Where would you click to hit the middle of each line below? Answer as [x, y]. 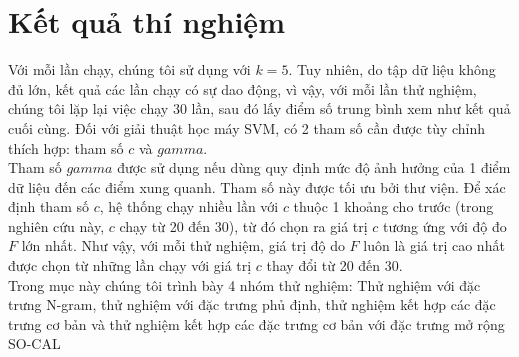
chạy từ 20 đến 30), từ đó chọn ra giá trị [243, 225]
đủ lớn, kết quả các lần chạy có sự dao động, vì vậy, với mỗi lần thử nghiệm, [242, 88]
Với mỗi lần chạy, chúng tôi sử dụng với [129, 69]
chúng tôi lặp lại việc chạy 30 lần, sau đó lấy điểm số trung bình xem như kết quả [259, 108]
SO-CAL [34, 343]
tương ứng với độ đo [445, 225]
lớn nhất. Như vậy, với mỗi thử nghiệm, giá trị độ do [183, 245]
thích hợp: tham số [66, 147]
